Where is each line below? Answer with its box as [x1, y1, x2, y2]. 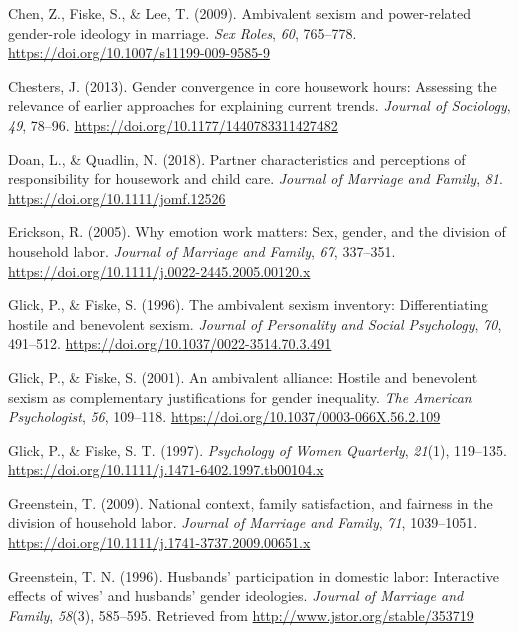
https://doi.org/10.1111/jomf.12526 [8, 187, 226, 208]
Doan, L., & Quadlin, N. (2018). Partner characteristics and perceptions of [8, 148, 466, 169]
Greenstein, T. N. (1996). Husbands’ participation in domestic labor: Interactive [8, 565, 499, 586]
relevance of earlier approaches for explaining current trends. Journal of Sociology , [8, 95, 511, 116]
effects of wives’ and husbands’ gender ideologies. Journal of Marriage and [8, 585, 464, 606]
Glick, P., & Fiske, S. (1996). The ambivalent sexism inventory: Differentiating [8, 294, 489, 315]
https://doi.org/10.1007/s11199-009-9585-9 [8, 42, 270, 63]
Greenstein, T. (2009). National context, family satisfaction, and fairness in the [8, 492, 493, 513]
